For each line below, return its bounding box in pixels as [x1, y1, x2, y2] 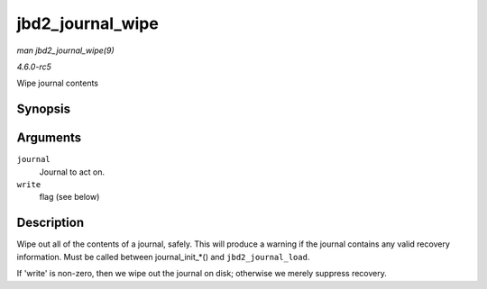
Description [16, 215, 85, 230]
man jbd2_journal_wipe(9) [16, 45, 115, 56]
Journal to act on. [39, 167, 106, 177]
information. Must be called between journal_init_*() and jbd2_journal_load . [16, 251, 310, 262]
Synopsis [16, 102, 71, 117]
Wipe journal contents [16, 77, 99, 89]
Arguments [16, 131, 82, 146]
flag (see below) [39, 192, 100, 203]
